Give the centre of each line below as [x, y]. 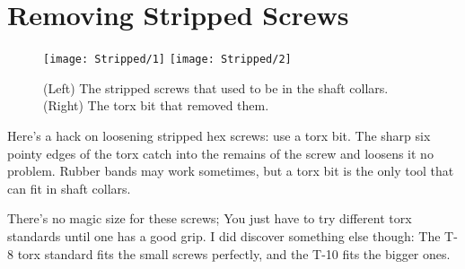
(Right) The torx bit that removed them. [156, 105]
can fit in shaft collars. [69, 188]
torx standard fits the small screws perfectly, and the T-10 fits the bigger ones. [234, 253]
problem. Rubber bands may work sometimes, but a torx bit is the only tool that [231, 171]
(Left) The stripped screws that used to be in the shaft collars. [216, 87]
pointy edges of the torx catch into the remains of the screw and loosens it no [220, 153]
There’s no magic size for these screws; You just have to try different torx [210, 218]
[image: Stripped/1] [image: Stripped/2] [167, 60]
